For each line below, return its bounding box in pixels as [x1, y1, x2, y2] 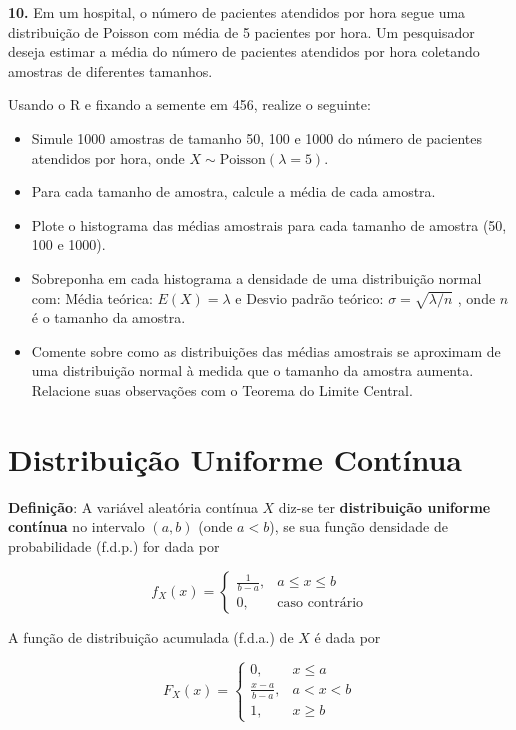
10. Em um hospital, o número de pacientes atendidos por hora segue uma [8, 2, 466, 22]
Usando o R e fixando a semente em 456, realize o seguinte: [8, 94, 371, 115]
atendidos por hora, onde [31, 147, 185, 168]
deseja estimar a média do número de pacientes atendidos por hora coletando [8, 41, 480, 62]
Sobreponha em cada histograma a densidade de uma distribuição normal [31, 267, 482, 288]
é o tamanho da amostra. [31, 307, 186, 328]
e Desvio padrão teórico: [235, 287, 384, 308]
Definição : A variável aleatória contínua [8, 496, 258, 517]
